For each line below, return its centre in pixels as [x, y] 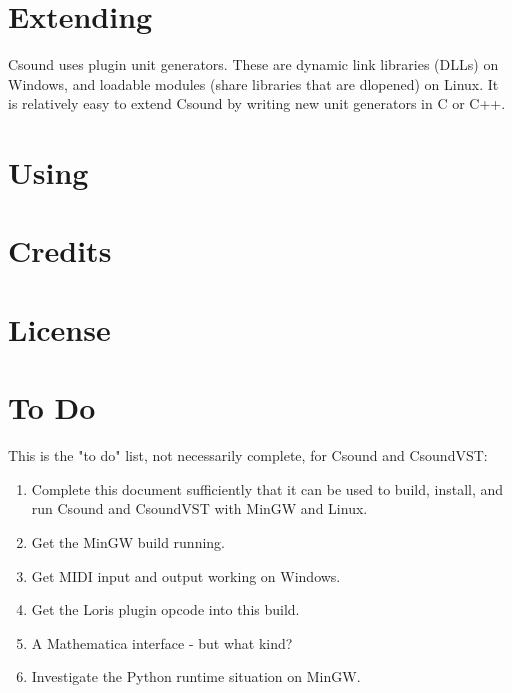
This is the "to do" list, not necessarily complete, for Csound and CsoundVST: [248, 455]
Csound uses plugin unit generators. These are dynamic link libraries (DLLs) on [253, 64]
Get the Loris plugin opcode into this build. [165, 609]
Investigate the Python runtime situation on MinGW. [196, 676]
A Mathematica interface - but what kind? [162, 642]
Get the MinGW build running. [128, 541]
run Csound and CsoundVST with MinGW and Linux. [199, 508]
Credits [60, 250]
